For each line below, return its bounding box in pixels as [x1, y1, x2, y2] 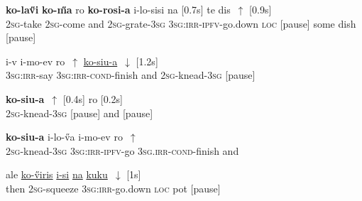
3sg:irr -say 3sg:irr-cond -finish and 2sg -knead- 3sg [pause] [6, 67, 256, 82]
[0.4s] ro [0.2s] [62, 91, 124, 106]
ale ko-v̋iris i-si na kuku [6, 167, 108, 182]
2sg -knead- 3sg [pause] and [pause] [6, 105, 153, 120]
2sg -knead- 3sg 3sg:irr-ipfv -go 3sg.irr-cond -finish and [6, 143, 239, 158]
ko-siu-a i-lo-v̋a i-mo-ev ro [6, 129, 123, 144]
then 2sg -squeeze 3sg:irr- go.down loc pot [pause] [6, 180, 221, 195]
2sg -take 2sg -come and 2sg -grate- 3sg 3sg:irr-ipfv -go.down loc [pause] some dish [6, 16, 356, 31]
